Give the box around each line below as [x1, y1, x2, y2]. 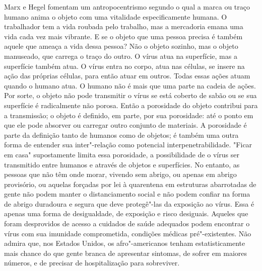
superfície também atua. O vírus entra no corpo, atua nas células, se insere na [4, 60, 245, 71]
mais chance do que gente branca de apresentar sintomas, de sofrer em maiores [4, 247, 247, 258]
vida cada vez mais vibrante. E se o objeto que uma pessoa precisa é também [4, 31, 243, 41]
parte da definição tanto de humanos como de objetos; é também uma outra [4, 129, 239, 140]
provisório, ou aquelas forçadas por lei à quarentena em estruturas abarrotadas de [4, 178, 256, 189]
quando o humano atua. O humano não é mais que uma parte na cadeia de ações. [4, 80, 256, 91]
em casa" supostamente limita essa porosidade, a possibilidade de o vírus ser [4, 149, 239, 159]
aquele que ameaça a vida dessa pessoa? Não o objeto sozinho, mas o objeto [4, 41, 238, 51]
